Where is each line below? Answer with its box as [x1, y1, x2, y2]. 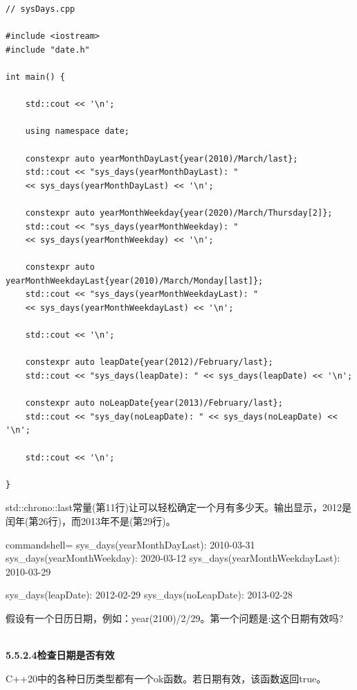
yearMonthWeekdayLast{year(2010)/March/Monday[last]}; [6, 275, 264, 286]
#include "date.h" [6, 44, 90, 55]
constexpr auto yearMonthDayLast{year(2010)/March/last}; [25, 153, 298, 164]
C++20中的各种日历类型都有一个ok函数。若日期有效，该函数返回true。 [6, 671, 327, 685]
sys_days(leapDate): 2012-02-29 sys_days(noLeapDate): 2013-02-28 [6, 587, 293, 602]
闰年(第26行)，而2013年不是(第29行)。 [6, 513, 176, 528]
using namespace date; [25, 126, 129, 137]
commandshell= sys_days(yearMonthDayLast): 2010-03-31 [6, 537, 255, 551]
